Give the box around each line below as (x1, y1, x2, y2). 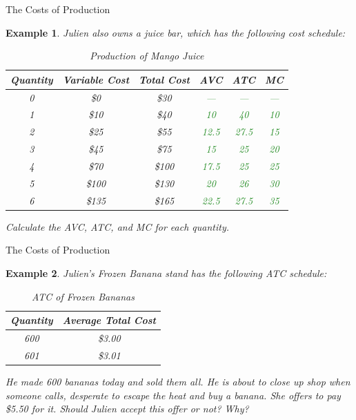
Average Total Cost (62, 313, 156, 327)
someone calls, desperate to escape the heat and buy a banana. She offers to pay (6, 388, 341, 402)
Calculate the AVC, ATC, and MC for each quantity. (6, 219, 229, 233)
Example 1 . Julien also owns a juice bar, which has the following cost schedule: (6, 25, 346, 39)
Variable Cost (62, 72, 130, 86)
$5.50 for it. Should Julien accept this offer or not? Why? (6, 401, 249, 416)
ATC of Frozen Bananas (31, 289, 135, 303)
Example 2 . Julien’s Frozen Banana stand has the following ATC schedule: (6, 265, 327, 280)
